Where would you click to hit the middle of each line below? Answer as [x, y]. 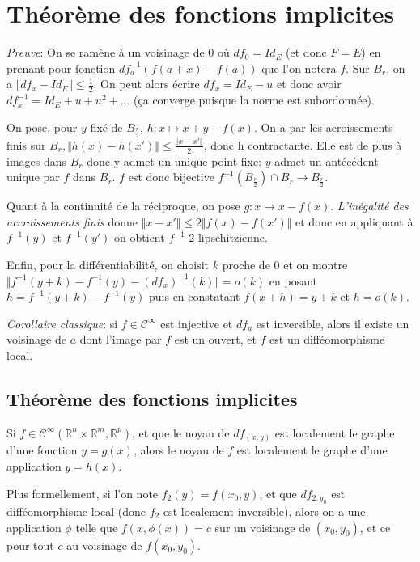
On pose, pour [42, 127]
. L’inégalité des [369, 206]
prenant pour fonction [61, 68]
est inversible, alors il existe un [333, 323]
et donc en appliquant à [354, 221]
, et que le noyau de [180, 432]
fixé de [106, 127]
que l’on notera [299, 68]
